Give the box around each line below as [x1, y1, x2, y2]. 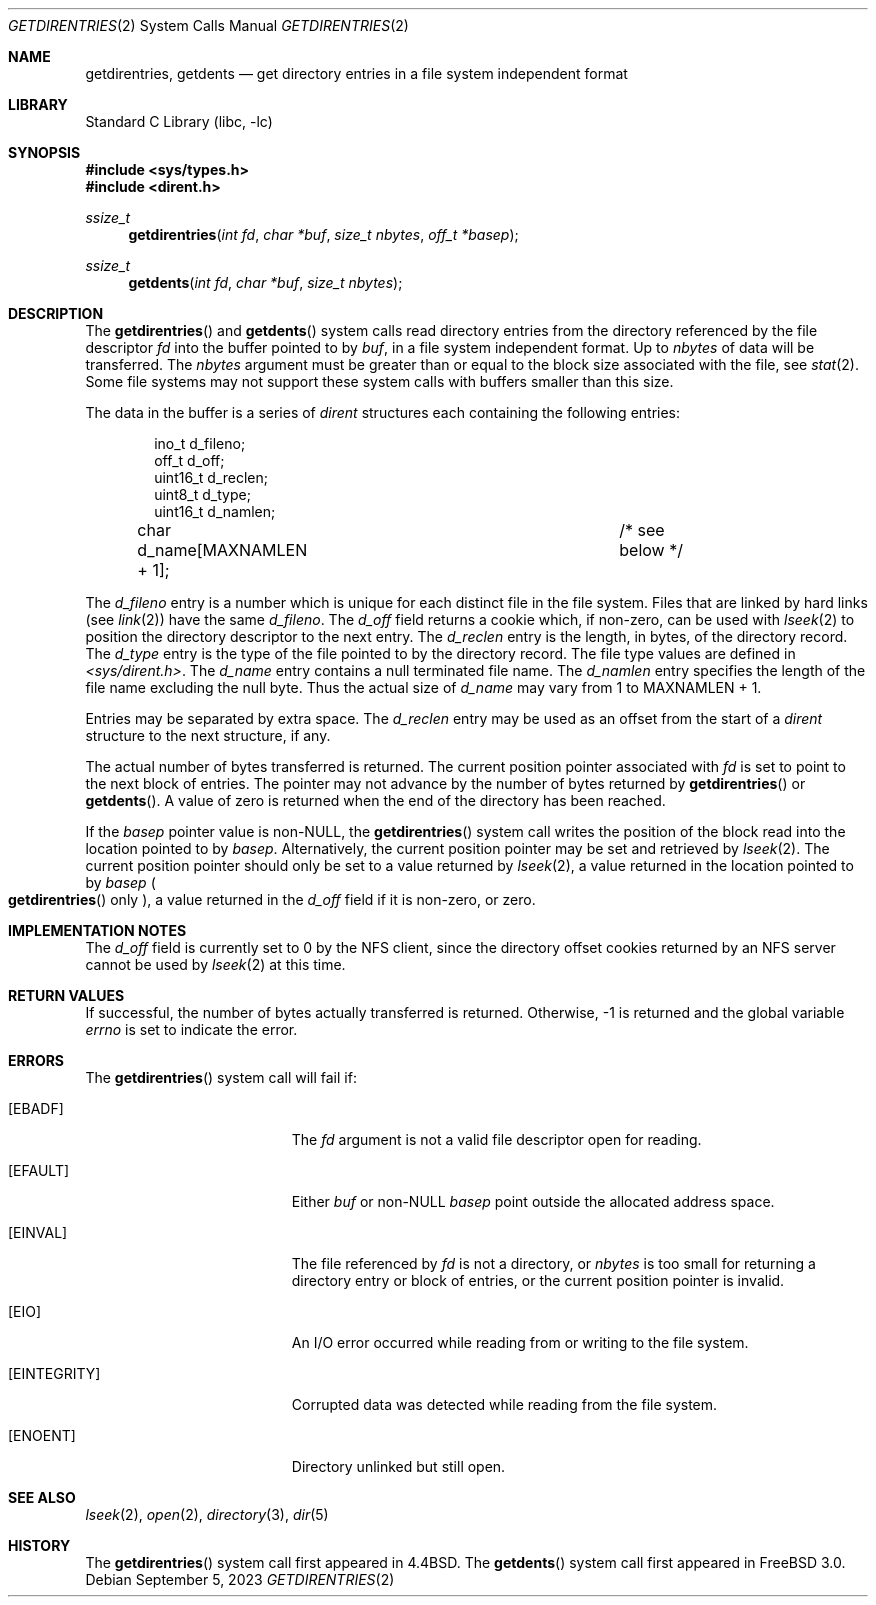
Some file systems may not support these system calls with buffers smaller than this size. [85, 373, 674, 390]
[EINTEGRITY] [8, 1365, 101, 1382]
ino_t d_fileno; [154, 435, 246, 452]
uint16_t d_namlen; [154, 503, 276, 520]
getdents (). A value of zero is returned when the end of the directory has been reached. [85, 792, 666, 809]
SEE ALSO [8, 1489, 76, 1506]
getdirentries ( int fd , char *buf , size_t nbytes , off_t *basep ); [128, 226, 519, 243]
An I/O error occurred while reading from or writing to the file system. [291, 1334, 749, 1351]
